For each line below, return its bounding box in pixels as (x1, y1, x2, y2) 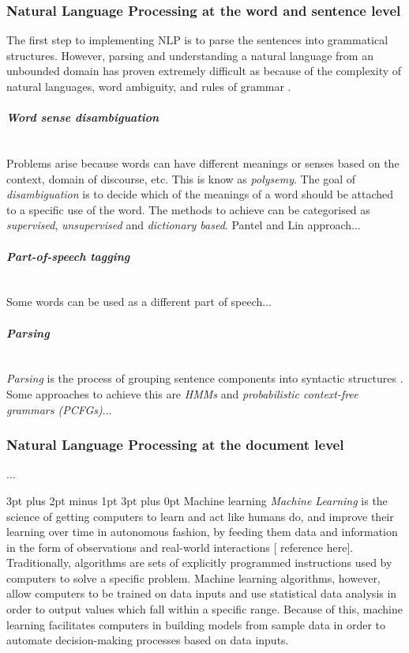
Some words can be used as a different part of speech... (6, 293, 272, 310)
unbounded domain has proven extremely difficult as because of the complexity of (6, 62, 402, 79)
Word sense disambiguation (6, 109, 159, 126)
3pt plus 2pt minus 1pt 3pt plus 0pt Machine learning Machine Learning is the (6, 492, 388, 508)
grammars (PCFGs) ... (6, 401, 112, 417)
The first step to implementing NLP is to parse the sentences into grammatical (6, 32, 388, 48)
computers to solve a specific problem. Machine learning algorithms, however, (6, 569, 381, 586)
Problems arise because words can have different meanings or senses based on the (6, 154, 400, 171)
